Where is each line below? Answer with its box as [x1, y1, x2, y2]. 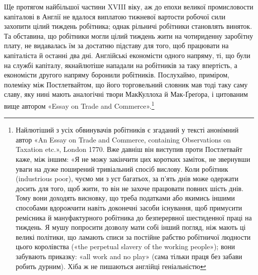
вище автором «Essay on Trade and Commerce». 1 [4, 99, 155, 111]
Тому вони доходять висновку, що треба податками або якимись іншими [15, 193, 235, 203]
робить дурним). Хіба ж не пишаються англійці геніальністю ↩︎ [15, 261, 206, 271]
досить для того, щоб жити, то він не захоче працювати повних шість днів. [15, 183, 244, 193]
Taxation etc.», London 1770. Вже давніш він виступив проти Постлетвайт [15, 144, 243, 154]
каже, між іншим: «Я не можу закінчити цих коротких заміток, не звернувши [15, 153, 251, 164]
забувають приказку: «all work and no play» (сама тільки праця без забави [15, 251, 242, 261]
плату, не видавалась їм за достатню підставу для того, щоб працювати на [4, 40, 229, 51]
